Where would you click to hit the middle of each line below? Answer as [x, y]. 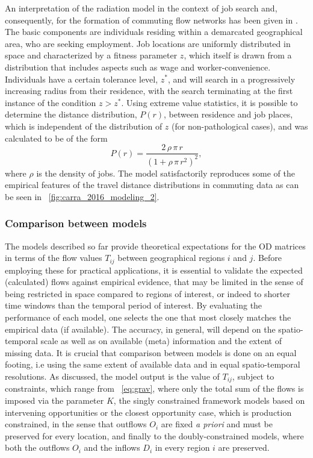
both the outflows [37, 447]
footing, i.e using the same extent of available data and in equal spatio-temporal [153, 364]
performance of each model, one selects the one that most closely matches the [148, 317]
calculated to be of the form [56, 138]
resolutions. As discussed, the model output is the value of [112, 376]
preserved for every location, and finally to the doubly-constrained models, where [154, 435]
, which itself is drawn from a [238, 55]
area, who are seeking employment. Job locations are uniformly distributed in [148, 43]
